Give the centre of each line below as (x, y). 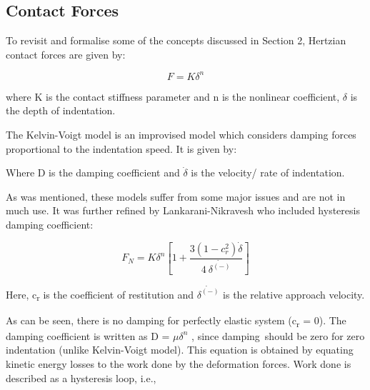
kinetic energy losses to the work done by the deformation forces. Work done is (179, 364)
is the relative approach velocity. (294, 294)
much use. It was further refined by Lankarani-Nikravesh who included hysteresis (183, 210)
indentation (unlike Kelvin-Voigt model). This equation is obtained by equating (180, 350)
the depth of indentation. (61, 110)
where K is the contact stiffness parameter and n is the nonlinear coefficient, (173, 96)
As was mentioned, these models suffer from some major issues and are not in (176, 196)
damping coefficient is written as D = (88, 335)
